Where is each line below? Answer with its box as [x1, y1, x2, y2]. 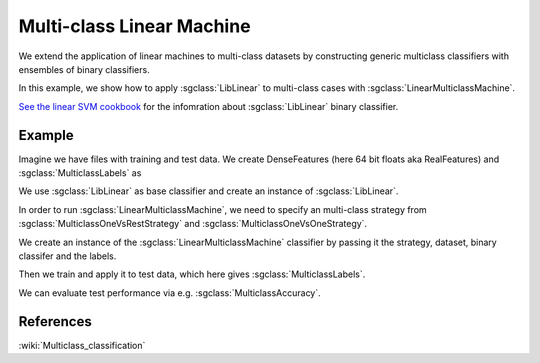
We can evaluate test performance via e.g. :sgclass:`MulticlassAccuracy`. [18, 286, 322, 299]
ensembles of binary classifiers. [18, 63, 150, 75]
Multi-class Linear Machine [18, 15, 251, 37]
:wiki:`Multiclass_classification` [18, 339, 146, 351]
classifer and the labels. [18, 250, 117, 262]
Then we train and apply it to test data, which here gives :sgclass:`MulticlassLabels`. [18, 268, 366, 280]
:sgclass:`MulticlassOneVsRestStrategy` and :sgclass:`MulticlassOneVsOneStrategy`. [18, 218, 368, 230]
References [18, 313, 92, 330]
